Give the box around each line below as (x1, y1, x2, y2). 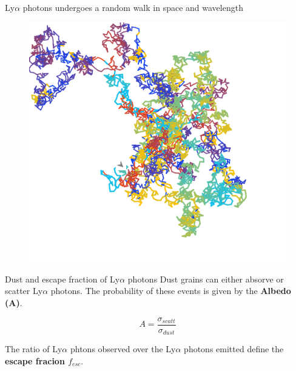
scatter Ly (5, 284, 43, 297)
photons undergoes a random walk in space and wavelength (22, 1, 243, 13)
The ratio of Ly (5, 343, 62, 355)
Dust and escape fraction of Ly (5, 272, 120, 285)
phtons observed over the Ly (70, 343, 176, 355)
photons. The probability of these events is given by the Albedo (50, 284, 291, 297)
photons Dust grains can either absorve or (127, 272, 284, 285)
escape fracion (5, 354, 65, 367)
